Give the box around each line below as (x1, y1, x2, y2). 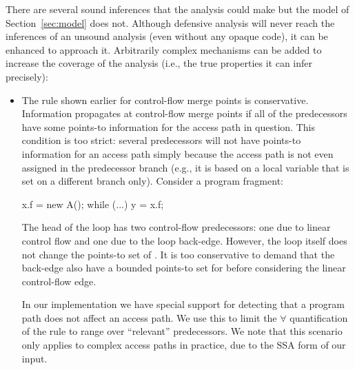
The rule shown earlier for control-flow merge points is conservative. (21, 92, 309, 107)
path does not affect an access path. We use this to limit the (21, 310, 277, 325)
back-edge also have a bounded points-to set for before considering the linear (21, 260, 346, 275)
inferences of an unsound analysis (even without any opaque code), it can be (6, 29, 328, 43)
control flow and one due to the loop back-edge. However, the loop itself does (21, 233, 347, 247)
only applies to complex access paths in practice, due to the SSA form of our (21, 338, 346, 352)
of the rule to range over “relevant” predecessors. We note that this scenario (21, 324, 343, 338)
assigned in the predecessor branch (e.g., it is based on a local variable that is (21, 160, 349, 174)
